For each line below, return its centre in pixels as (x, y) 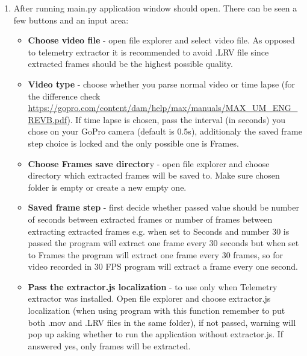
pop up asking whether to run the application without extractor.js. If (156, 334)
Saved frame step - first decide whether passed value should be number (163, 207)
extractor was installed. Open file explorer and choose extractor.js (149, 298)
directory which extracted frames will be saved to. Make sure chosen (154, 175)
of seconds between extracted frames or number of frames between (150, 219)
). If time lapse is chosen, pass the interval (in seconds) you (176, 119)
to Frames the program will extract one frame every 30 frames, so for (156, 254)
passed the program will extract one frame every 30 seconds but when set (163, 243)
